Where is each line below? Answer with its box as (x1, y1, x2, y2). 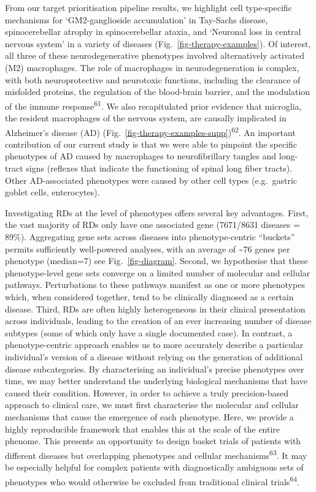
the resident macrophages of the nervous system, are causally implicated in (5, 112, 287, 124)
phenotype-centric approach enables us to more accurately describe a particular (5, 338, 304, 351)
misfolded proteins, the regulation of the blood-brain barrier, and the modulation (5, 85, 310, 98)
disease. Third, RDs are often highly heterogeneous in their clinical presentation (5, 302, 306, 315)
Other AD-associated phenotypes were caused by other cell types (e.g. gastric (5, 173, 297, 186)
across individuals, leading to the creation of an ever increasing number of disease (5, 314, 312, 327)
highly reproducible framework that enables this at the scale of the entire (5, 422, 280, 435)
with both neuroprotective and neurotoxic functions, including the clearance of (5, 73, 301, 86)
